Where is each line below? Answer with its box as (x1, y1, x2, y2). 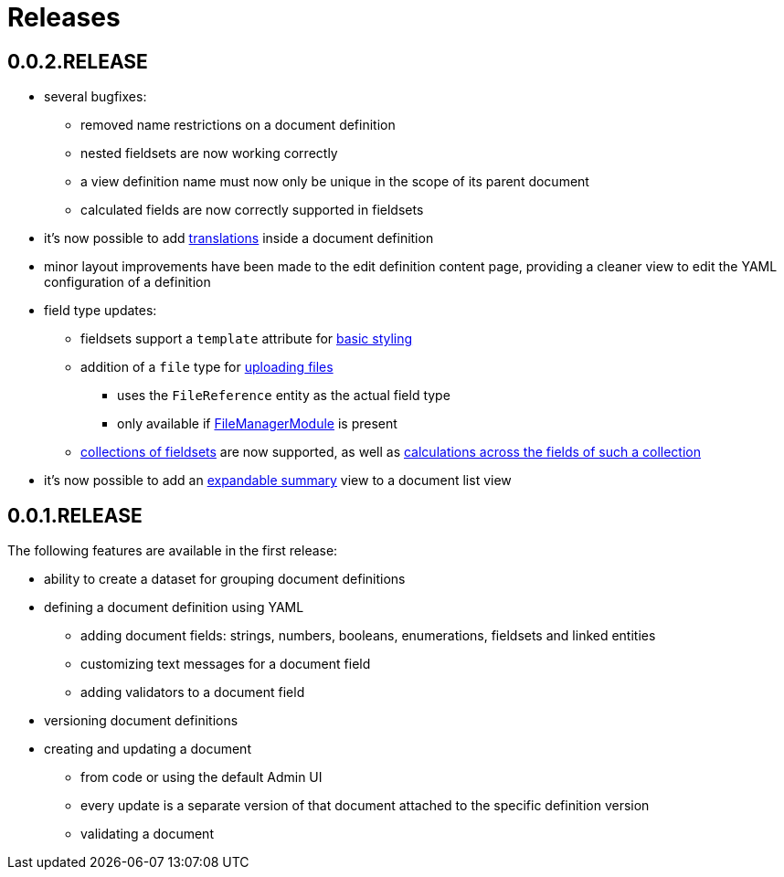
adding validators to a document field (80, 684, 305, 701)
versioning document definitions (44, 713, 238, 729)
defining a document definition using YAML (44, 599, 304, 616)
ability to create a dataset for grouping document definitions (44, 571, 406, 587)
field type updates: (44, 302, 157, 319)
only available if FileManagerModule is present (117, 416, 397, 432)
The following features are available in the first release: (7, 543, 338, 559)
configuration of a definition (44, 274, 211, 291)
